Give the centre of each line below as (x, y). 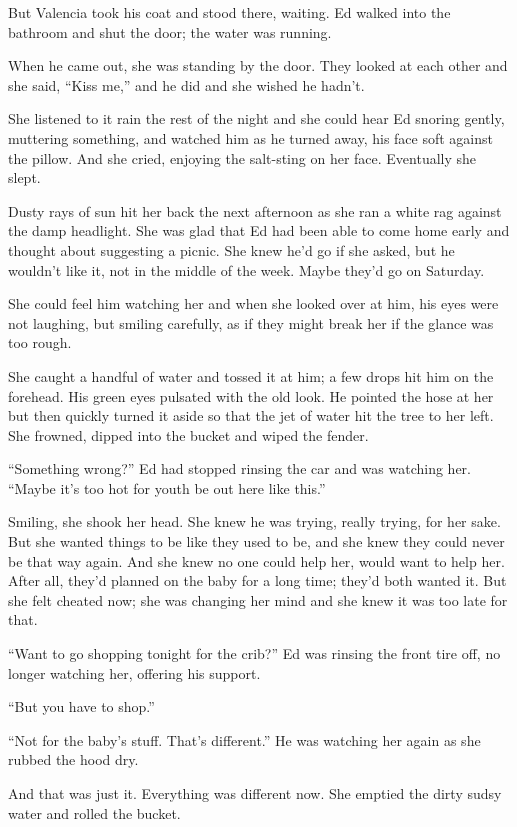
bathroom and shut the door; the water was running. (170, 31)
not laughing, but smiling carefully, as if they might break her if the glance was (251, 322)
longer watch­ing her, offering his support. (134, 672)
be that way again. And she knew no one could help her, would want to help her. (256, 560)
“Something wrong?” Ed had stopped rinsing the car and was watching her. (239, 468)
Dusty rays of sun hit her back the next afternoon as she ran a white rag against (255, 210)
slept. (24, 177)
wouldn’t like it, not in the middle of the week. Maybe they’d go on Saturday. (246, 269)
